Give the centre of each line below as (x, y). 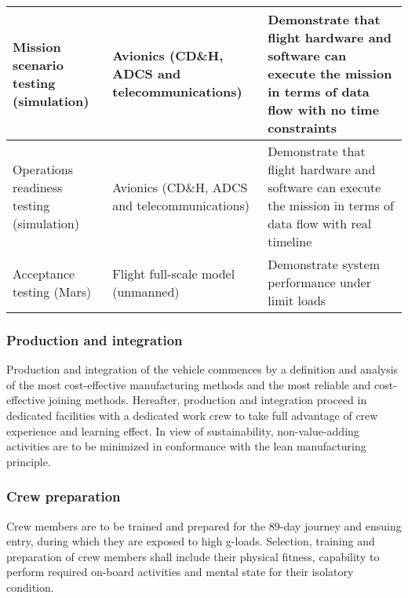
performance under (319, 282)
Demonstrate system (324, 264)
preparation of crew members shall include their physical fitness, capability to (193, 556)
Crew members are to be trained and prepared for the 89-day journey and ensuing (204, 525)
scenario (38, 64)
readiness (38, 187)
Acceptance (44, 273)
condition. (30, 587)
